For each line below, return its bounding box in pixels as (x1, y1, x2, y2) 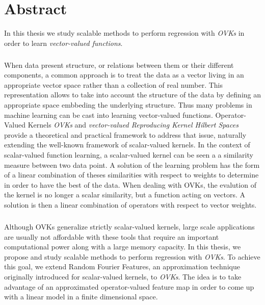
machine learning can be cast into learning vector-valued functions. (4, 109, 213, 120)
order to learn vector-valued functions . (4, 37, 123, 48)
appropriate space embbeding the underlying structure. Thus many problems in (4, 99, 252, 110)
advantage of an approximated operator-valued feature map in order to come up (4, 281, 254, 292)
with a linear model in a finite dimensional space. (4, 291, 158, 302)
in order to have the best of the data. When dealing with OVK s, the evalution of (4, 179, 256, 190)
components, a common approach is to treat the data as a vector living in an (4, 69, 244, 80)
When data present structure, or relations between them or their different (4, 59, 234, 70)
